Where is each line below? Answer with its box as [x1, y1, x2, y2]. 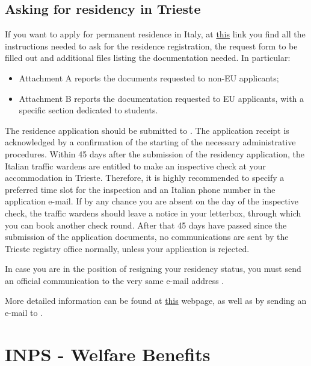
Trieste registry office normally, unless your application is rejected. [5, 242, 250, 254]
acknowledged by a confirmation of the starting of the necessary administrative [5, 136, 296, 148]
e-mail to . [5, 306, 43, 319]
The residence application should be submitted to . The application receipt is [5, 124, 289, 136]
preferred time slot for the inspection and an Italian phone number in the [5, 183, 276, 195]
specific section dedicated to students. [19, 104, 158, 116]
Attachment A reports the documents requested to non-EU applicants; [19, 71, 279, 84]
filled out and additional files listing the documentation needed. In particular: [5, 51, 291, 64]
